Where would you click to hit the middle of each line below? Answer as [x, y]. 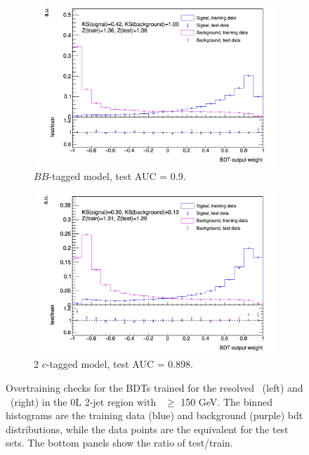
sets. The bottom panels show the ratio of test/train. [119, 443]
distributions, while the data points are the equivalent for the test [147, 429]
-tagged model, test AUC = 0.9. [117, 176]
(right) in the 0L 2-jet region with [83, 401]
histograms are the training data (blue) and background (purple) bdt [154, 415]
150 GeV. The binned [226, 401]
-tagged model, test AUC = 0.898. [120, 364]
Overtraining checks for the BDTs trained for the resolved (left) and [154, 387]
